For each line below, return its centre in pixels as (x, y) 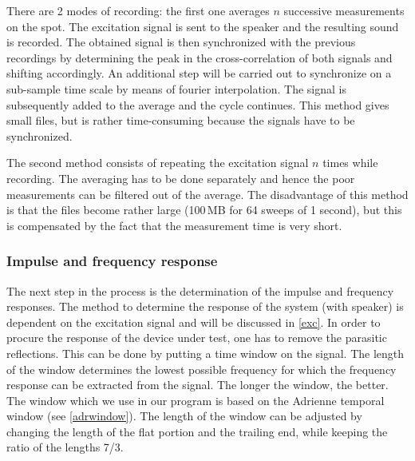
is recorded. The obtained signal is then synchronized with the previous (181, 42)
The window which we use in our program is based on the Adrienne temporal (196, 400)
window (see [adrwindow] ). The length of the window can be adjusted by (184, 416)
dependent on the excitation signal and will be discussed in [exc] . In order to (194, 322)
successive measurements (344, 10)
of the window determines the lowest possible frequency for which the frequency (202, 369)
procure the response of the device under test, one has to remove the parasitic (197, 338)
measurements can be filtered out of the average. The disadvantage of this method (207, 194)
